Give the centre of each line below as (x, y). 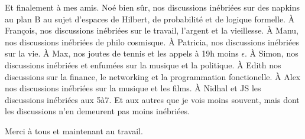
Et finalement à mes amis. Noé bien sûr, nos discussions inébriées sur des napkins (152, 7)
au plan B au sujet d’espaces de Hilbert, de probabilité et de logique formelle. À (150, 19)
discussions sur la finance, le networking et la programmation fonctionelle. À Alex (153, 76)
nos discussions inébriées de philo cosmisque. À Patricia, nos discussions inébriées (152, 42)
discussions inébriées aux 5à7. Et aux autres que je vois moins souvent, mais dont (152, 99)
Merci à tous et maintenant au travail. (74, 130)
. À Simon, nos (272, 53)
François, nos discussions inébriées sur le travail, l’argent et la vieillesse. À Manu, (152, 30)
